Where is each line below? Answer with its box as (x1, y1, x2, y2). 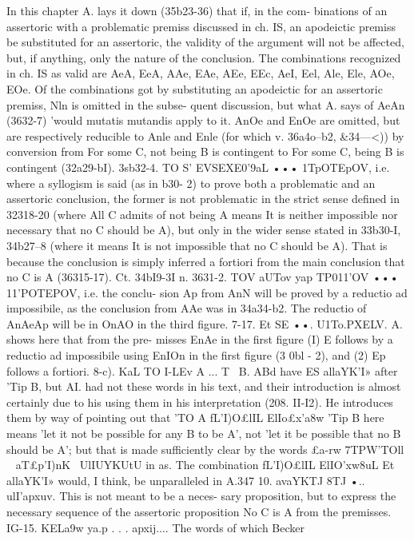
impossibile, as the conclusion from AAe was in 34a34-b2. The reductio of (6, 300, 367, 316)
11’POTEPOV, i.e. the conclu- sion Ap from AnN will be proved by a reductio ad (6, 284, 408, 300)
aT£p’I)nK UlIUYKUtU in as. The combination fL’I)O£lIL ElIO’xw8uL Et (15, 456, 395, 473)
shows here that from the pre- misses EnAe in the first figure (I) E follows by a (6, 331, 393, 348)
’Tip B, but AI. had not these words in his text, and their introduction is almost (6, 378, 401, 395)
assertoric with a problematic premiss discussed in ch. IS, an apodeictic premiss (6, 18, 396, 34)
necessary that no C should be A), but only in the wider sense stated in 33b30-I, (6, 221, 401, 238)
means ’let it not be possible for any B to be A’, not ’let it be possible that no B (6, 425, 401, 442)
